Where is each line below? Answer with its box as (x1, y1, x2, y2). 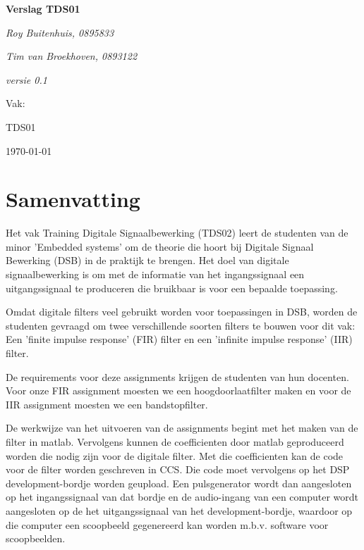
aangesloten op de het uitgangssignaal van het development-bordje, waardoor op (6, 503, 353, 518)
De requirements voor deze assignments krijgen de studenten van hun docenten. (6, 369, 349, 384)
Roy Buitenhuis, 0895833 (6, 25, 114, 39)
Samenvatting (6, 185, 140, 213)
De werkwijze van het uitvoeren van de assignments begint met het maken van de (6, 420, 358, 435)
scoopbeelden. (6, 531, 66, 546)
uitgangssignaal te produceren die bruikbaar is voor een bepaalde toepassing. (6, 280, 338, 295)
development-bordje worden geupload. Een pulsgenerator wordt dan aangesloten (6, 475, 352, 490)
